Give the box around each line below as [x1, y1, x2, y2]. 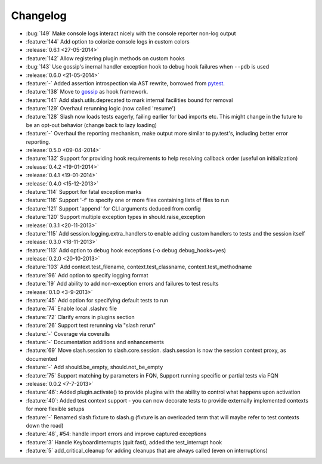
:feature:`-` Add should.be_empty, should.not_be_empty [26, 364, 163, 371]
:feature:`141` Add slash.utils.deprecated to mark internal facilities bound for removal [26, 96, 233, 104]
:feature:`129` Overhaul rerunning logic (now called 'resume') [26, 105, 176, 112]
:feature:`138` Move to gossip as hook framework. [26, 88, 148, 95]
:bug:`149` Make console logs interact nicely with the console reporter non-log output [26, 30, 236, 37]
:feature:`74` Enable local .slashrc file [26, 305, 117, 313]
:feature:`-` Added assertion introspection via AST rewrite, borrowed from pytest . [26, 79, 225, 86]
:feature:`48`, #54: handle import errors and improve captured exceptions [26, 430, 207, 438]
